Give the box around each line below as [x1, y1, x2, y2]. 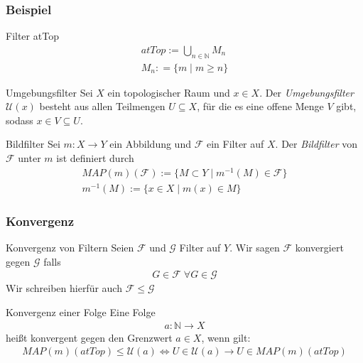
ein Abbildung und [109, 136, 191, 151]
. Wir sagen [229, 240, 280, 255]
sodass [6, 112, 33, 127]
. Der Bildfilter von [275, 136, 357, 151]
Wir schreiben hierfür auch [6, 281, 122, 296]
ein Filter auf [206, 136, 264, 151]
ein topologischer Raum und [107, 85, 230, 99]
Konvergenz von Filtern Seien [6, 240, 134, 255]
